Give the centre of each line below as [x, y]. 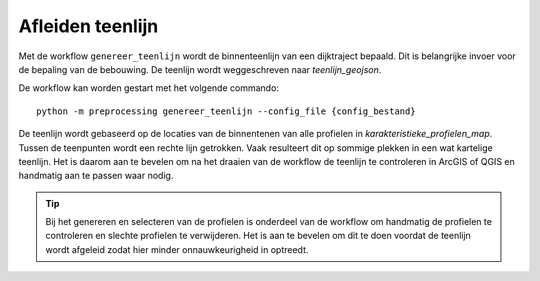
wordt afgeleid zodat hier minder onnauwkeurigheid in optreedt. [177, 249]
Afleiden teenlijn [88, 26]
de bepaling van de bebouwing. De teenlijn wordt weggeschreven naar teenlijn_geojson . [200, 69]
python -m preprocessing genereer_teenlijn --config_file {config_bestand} [226, 111]
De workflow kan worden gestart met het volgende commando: [149, 88]
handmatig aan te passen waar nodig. [96, 176]
